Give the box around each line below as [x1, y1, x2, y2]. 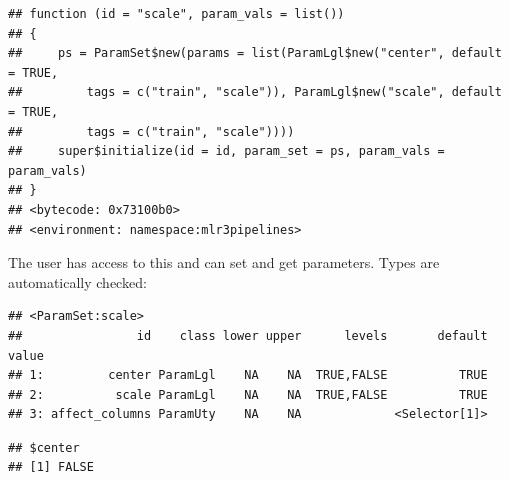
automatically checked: [8, 271, 147, 292]
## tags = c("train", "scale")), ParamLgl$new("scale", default [8, 85, 502, 100]
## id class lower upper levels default [8, 328, 488, 343]
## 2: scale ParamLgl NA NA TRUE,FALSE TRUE [8, 387, 488, 402]
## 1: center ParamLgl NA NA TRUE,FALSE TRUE [8, 368, 488, 383]
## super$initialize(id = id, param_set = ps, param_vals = [8, 144, 445, 159]
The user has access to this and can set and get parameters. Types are [8, 252, 440, 273]
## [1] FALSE [8, 460, 94, 475]
